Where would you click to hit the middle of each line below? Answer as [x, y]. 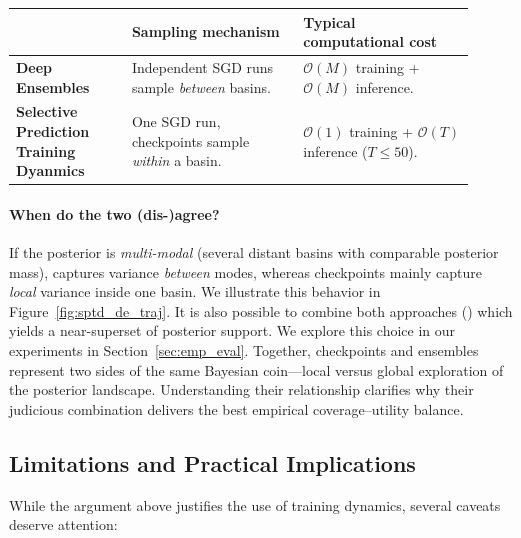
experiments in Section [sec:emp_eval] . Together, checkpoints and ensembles [244, 350]
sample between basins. [201, 86]
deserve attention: [63, 524]
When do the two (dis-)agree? [114, 213]
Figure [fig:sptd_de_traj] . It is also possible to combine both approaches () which [261, 310]
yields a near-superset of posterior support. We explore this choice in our [232, 330]
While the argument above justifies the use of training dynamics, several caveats [255, 504]
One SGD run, [176, 121]
